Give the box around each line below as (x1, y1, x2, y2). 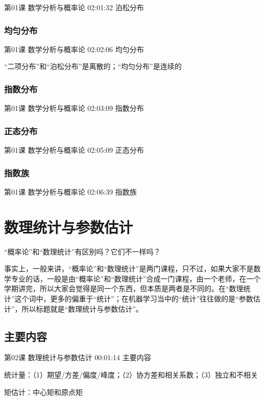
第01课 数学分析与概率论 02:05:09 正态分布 (4, 145, 144, 155)
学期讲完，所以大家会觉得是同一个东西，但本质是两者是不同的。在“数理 (4, 283, 244, 294)
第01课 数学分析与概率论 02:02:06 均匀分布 (4, 43, 144, 54)
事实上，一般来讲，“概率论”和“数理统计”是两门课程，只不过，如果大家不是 (4, 263, 254, 274)
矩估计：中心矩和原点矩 (4, 386, 83, 397)
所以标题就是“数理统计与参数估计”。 (21, 303, 143, 314)
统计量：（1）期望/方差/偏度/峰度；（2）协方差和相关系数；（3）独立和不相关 (4, 369, 258, 380)
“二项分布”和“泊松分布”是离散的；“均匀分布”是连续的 (4, 61, 182, 72)
